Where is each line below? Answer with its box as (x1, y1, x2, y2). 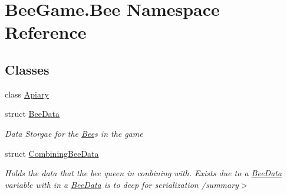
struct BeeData (5, 107, 60, 120)
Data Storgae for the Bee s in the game (5, 127, 143, 139)
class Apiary (5, 88, 49, 100)
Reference (5, 20, 87, 44)
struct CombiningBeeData (5, 147, 99, 159)
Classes (5, 60, 50, 78)
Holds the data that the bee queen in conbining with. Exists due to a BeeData (5, 167, 282, 179)
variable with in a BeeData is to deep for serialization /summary (5, 178, 239, 190)
